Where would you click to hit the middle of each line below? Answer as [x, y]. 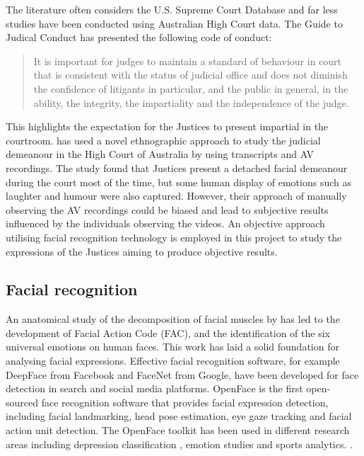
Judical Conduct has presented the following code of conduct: [139, 37]
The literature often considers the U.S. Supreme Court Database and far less [172, 9]
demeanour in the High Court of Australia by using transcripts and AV [160, 154]
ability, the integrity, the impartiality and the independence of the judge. [191, 102]
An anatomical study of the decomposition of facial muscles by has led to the [173, 319]
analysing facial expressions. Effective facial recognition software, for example [173, 361]
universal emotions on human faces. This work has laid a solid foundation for [172, 347]
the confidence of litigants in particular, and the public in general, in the [191, 88]
